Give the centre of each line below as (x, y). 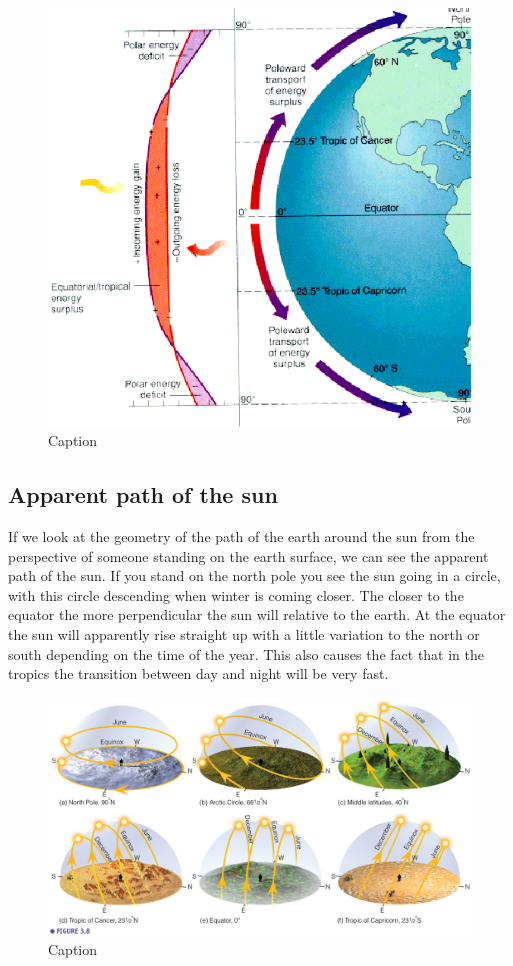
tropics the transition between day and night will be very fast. (198, 673)
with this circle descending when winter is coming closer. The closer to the (236, 594)
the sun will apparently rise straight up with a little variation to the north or (244, 634)
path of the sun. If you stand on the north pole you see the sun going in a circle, (254, 575)
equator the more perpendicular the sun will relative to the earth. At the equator (257, 614)
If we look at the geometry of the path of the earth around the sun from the (241, 536)
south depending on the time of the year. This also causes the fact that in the (246, 653)
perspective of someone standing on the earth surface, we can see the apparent (248, 555)
